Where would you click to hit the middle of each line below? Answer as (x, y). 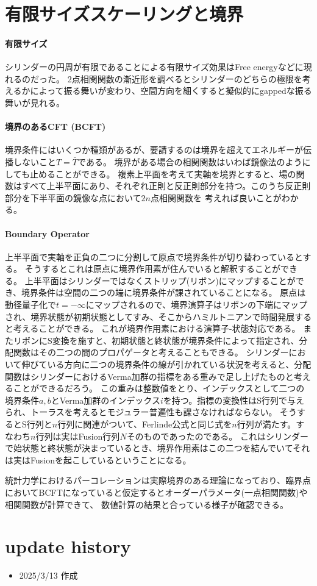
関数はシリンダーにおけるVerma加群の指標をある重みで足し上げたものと (149, 376)
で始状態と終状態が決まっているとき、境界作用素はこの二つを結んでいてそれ (158, 448)
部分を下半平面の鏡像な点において (73, 197)
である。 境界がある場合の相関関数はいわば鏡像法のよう (190, 161)
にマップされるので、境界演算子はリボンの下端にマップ (197, 305)
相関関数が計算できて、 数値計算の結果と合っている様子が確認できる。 (147, 504)
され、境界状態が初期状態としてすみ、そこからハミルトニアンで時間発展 (150, 316)
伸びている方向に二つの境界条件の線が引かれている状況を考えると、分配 (166, 364)
